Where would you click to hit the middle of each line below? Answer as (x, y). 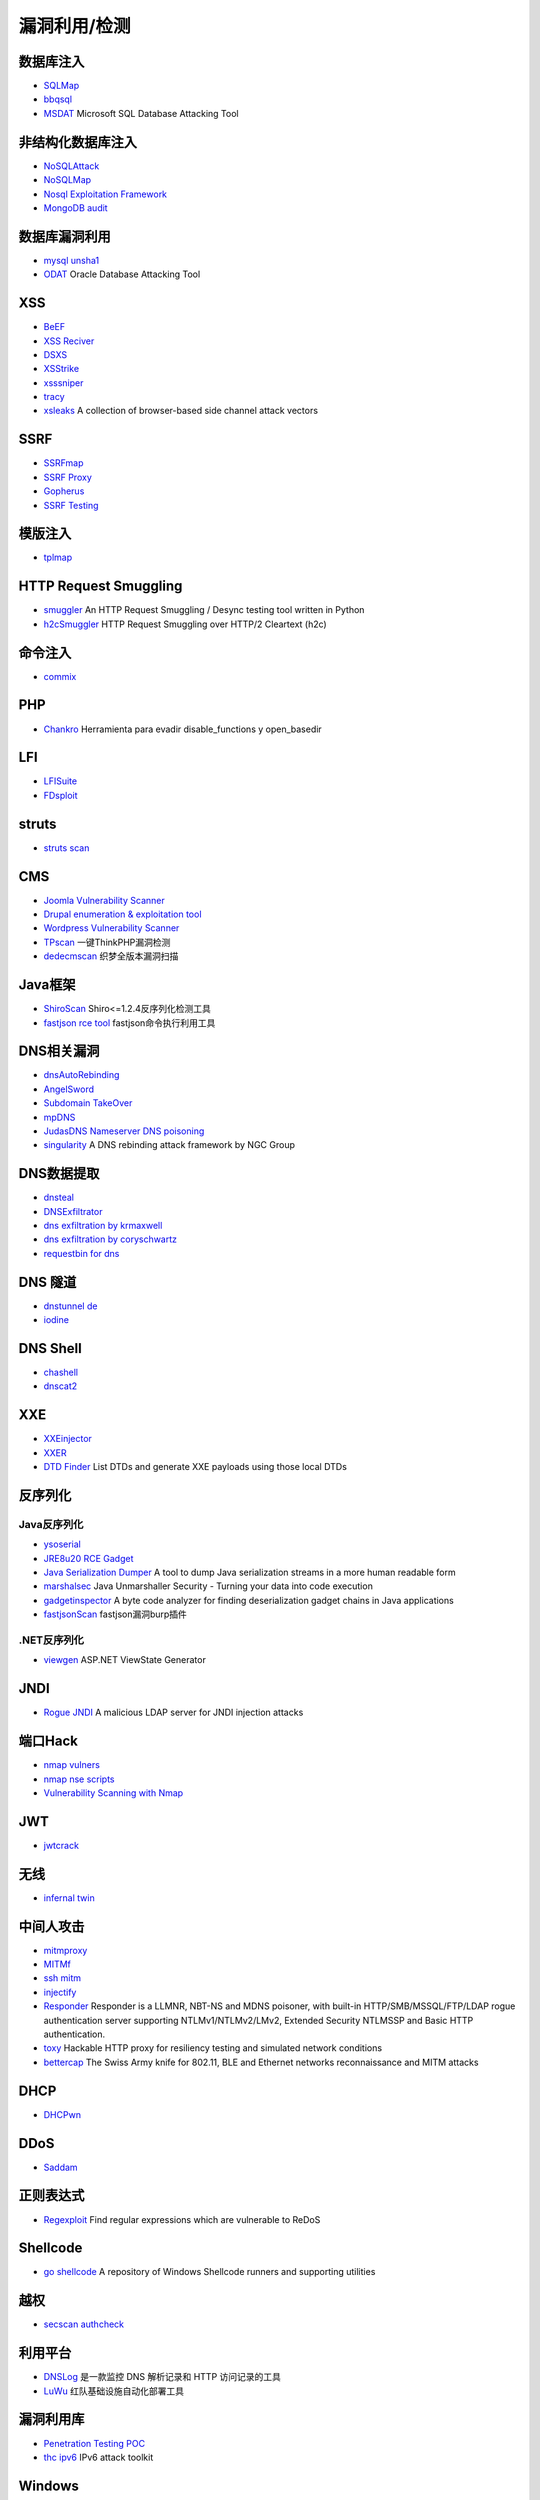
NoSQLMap (67, 180)
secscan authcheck (84, 2324)
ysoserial (62, 1544)
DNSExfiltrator (73, 1211)
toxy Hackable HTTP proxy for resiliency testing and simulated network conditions (213, 2048)
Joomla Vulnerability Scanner (104, 900)
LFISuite (60, 781)
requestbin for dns (81, 1253)
